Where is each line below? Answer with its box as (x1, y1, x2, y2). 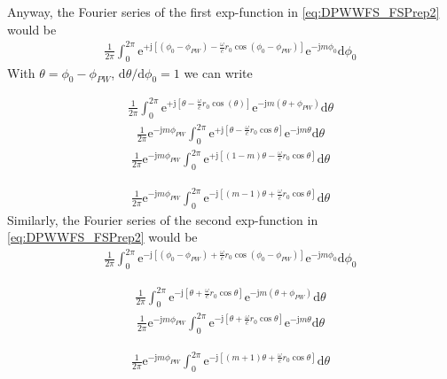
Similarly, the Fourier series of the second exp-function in (7, 210, 318, 228)
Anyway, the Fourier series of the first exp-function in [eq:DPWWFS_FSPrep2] (7, 3, 440, 20)
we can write (184, 63, 253, 81)
